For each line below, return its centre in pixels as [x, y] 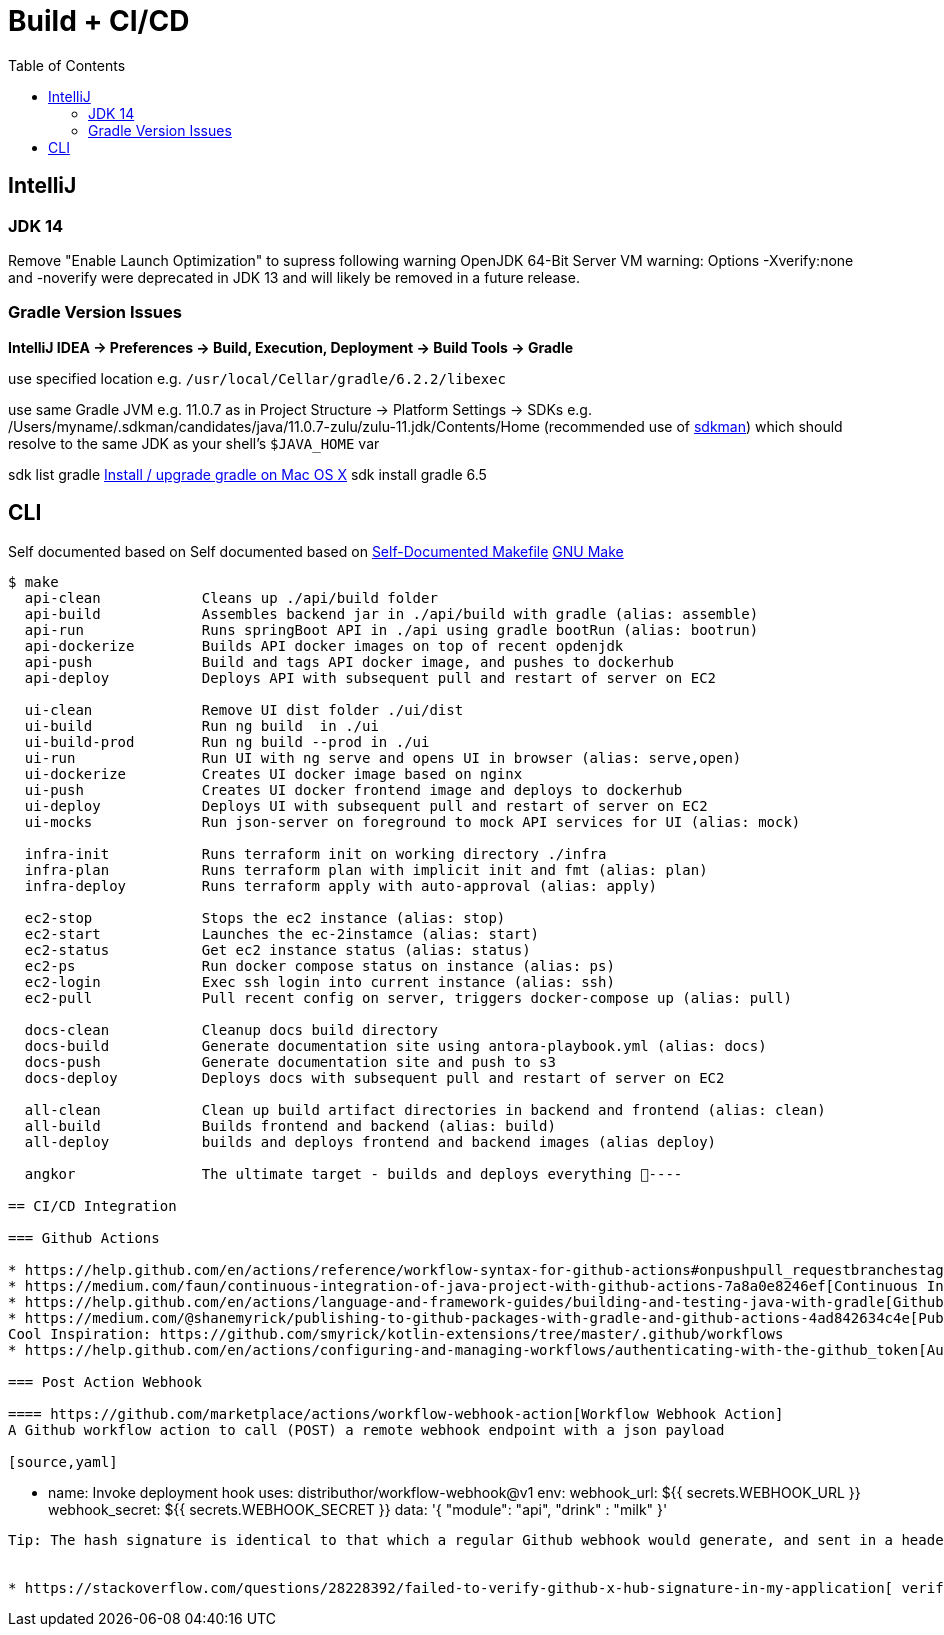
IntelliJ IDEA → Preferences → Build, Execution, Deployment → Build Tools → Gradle [291, 347]
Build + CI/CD [99, 21]
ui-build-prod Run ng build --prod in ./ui [227, 741]
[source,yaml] [63, 1461]
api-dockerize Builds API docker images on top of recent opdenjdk [324, 645]
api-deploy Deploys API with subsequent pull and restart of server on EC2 [370, 677]
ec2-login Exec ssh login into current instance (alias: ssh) [319, 981]
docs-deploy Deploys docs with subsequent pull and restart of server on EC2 [374, 1077]
